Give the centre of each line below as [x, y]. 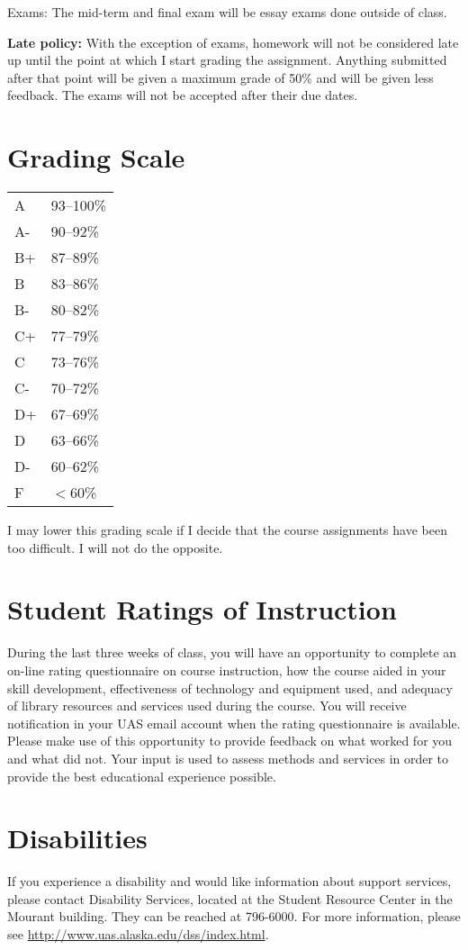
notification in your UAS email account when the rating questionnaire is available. [234, 723]
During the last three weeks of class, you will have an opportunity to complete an [232, 652]
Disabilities [77, 838]
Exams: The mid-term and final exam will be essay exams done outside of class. [227, 12]
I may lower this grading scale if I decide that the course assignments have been [227, 530]
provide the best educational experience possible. [142, 776]
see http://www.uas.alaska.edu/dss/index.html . [138, 934]
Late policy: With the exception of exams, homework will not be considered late [233, 42]
